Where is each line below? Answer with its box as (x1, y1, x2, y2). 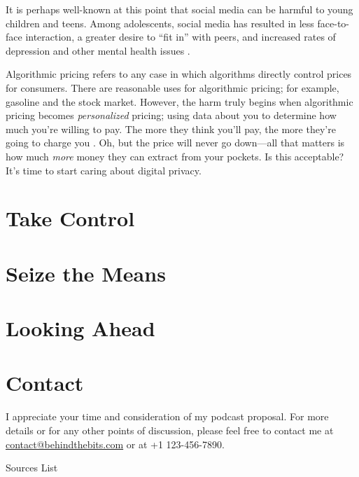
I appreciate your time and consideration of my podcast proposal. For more (6, 409, 329, 424)
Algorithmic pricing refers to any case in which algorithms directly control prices (6, 67, 352, 81)
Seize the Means (6, 258, 166, 287)
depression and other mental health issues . (6, 43, 190, 57)
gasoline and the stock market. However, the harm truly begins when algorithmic (6, 94, 353, 109)
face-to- (317, 15, 350, 30)
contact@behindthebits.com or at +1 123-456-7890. (6, 436, 225, 451)
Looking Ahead (6, 314, 155, 343)
